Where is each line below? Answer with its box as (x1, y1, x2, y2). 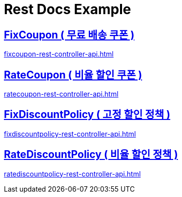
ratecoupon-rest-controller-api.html (4, 90, 119, 98)
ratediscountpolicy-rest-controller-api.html (4, 169, 141, 178)
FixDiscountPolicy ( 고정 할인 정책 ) (4, 108, 170, 121)
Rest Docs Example (4, 1, 131, 18)
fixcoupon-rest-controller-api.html (4, 50, 114, 59)
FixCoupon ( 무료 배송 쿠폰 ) (4, 28, 135, 41)
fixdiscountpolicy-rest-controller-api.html (4, 129, 136, 138)
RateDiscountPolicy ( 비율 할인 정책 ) (4, 148, 178, 161)
